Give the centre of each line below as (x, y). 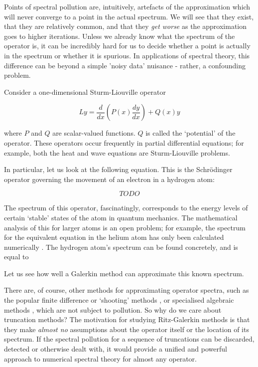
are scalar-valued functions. (94, 133)
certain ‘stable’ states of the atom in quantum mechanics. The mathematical (121, 217)
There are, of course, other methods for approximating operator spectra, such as (127, 290)
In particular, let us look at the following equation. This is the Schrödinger (118, 169)
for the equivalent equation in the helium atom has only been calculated (114, 237)
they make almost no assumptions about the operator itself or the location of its (127, 329)
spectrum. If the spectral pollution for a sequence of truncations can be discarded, (129, 339)
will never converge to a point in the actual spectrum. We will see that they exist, (129, 16)
